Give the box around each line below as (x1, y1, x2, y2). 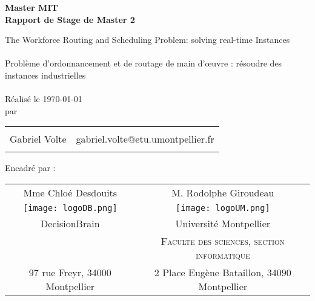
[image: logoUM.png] (176, 202, 270, 213)
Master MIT (5, 1, 58, 13)
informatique (196, 247, 250, 262)
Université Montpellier (175, 216, 271, 230)
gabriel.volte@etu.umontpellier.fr (76, 132, 214, 146)
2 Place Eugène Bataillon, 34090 (154, 265, 291, 279)
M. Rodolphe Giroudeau (171, 185, 274, 199)
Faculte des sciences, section (161, 233, 285, 248)
